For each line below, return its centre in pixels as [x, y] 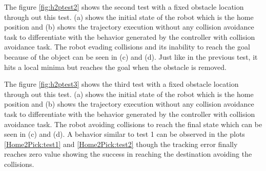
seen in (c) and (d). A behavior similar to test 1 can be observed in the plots [125, 134]
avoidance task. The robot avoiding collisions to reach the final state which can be [133, 124]
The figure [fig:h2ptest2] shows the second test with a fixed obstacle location [124, 7]
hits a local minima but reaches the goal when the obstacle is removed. [115, 67]
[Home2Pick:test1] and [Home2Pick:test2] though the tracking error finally [121, 144]
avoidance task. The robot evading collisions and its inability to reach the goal [127, 47]
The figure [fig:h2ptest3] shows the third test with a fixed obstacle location [121, 84]
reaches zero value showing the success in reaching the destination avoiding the [128, 154]
